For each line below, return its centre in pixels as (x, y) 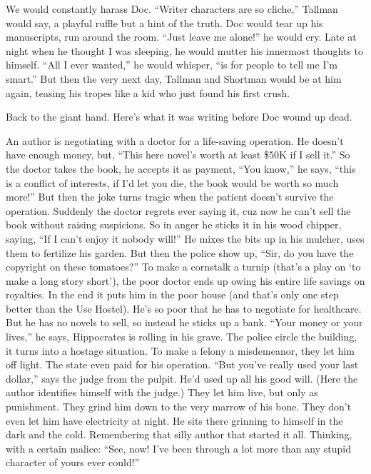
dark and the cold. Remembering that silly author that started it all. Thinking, (179, 434)
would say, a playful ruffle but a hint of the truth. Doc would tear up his (164, 22)
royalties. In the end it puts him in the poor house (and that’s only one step (172, 294)
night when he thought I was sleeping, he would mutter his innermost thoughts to (184, 50)
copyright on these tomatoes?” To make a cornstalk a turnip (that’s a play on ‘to (183, 267)
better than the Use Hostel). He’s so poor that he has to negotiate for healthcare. (184, 308)
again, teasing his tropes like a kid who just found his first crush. (148, 92)
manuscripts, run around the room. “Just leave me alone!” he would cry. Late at (181, 37)
